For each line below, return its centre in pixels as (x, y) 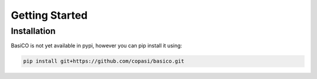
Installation (33, 31)
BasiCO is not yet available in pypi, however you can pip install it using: (97, 46)
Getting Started (49, 15)
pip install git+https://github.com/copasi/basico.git (104, 61)
